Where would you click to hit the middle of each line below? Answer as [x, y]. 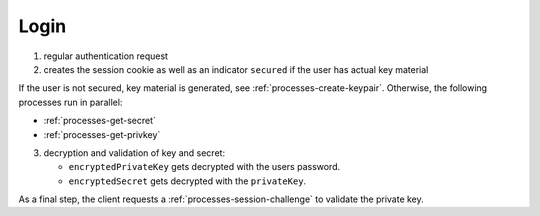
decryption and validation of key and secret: [134, 152]
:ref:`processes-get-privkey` [102, 134]
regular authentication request [106, 56]
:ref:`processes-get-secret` [100, 121]
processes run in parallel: [70, 102]
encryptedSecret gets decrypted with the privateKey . [187, 181]
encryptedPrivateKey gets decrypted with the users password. [204, 167]
